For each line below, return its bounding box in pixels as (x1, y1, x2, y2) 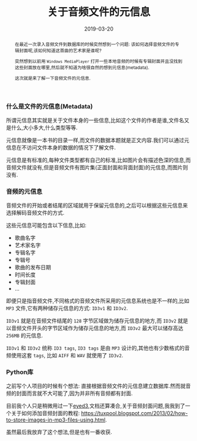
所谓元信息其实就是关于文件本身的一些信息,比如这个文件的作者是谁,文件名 (6, 116, 185, 124)
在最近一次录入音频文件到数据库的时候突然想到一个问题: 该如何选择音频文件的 (14, 41, 175, 47)
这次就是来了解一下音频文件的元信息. (14, 75, 91, 81)
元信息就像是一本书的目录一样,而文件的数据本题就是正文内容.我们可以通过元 (6, 136, 190, 143)
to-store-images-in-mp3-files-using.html (6, 416, 106, 423)
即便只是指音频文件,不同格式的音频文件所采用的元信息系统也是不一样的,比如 (6, 297, 190, 304)
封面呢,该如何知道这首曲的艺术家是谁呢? (19, 47, 102, 54)
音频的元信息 (6, 187, 43, 195)
